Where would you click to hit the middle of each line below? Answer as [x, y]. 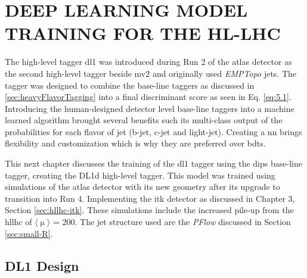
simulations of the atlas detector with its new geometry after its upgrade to [142, 187]
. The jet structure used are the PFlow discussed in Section [183, 222]
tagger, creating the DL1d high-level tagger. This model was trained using [140, 175]
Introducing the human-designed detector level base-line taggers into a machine [150, 108]
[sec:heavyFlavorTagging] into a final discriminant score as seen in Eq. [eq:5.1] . [148, 97]
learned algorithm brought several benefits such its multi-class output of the [144, 120]
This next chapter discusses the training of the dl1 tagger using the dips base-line [153, 163]
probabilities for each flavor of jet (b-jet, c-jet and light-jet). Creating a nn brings [153, 131]
